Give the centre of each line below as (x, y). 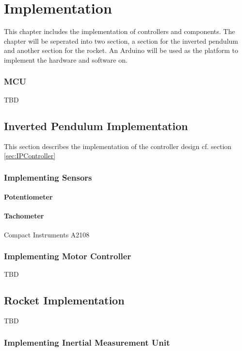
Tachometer (24, 216)
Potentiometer (28, 197)
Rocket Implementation (64, 300)
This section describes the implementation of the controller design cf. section (118, 146)
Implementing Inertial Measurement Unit (87, 342)
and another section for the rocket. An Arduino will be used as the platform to (121, 50)
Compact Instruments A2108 (47, 234)
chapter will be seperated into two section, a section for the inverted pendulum (121, 41)
